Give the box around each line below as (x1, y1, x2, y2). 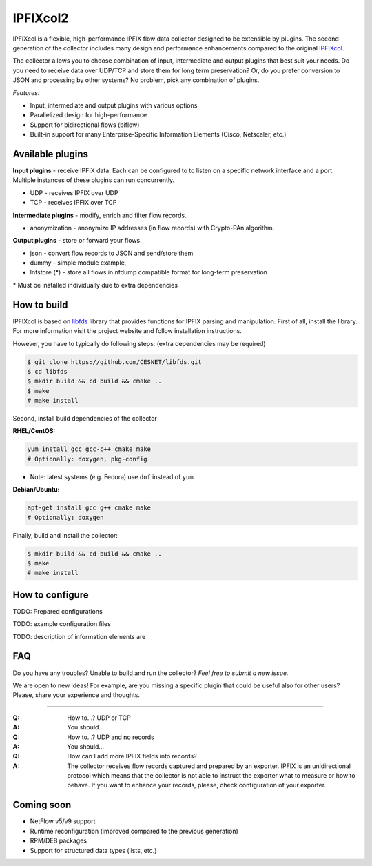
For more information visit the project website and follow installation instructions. (12, 327, 242, 335)
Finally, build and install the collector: (12, 531, 118, 539)
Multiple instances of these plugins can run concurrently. (12, 176, 175, 184)
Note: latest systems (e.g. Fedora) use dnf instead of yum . (30, 472, 196, 481)
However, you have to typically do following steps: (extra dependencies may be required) (12, 339, 266, 348)
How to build (12, 299, 68, 310)
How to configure (12, 589, 89, 601)
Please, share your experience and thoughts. (12, 691, 141, 699)
